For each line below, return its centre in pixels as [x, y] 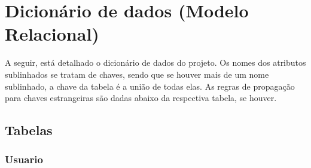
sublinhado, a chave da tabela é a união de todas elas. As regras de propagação [150, 86]
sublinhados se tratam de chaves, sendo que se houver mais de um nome [137, 74]
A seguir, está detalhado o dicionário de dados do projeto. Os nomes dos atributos [155, 62]
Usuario [24, 159]
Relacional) [52, 34]
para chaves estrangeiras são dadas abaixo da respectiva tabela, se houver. [141, 98]
